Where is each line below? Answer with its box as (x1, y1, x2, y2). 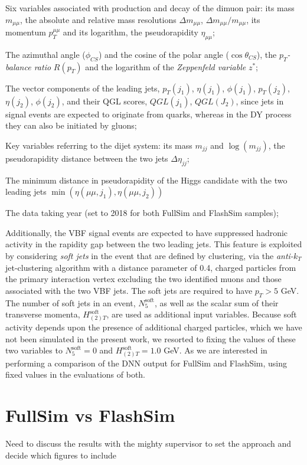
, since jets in (236, 94, 284, 107)
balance (5, 60, 31, 73)
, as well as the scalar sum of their (154, 296, 279, 309)
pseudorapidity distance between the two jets (5, 152, 168, 164)
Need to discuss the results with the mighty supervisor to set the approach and (5, 437, 292, 450)
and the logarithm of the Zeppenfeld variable (85, 60, 246, 73)
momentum (5, 26, 46, 38)
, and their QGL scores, (61, 94, 148, 107)
